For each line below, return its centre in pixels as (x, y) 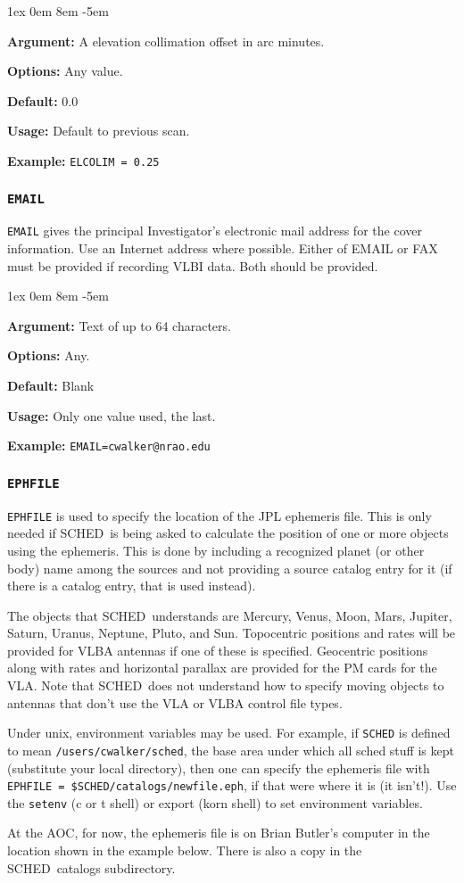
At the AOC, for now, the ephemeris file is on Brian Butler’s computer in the (219, 833)
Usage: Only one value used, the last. (112, 415)
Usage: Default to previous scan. (99, 131)
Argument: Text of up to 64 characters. (119, 325)
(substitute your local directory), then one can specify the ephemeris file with (219, 767)
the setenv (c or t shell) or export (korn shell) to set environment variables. (215, 802)
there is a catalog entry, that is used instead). (132, 586)
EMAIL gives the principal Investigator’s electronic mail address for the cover (215, 231)
